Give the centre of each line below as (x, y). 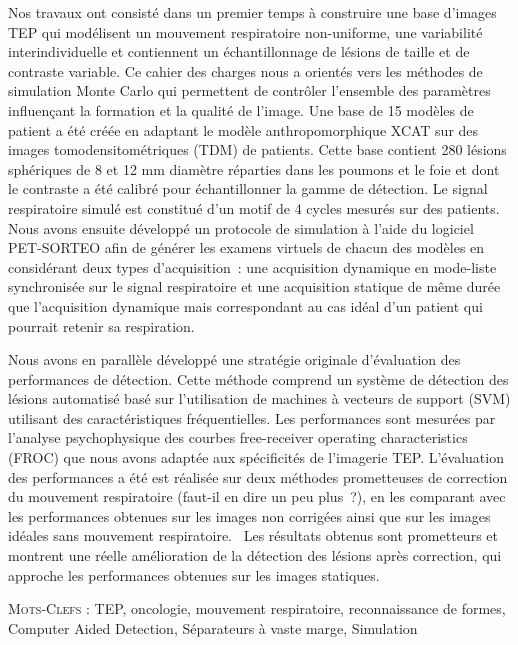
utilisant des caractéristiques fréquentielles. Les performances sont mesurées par (252, 417)
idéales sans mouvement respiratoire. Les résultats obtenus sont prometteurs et (253, 535)
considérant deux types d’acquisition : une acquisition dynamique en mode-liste (252, 266)
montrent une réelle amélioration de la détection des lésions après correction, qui (255, 555)
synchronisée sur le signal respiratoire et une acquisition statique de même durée (254, 286)
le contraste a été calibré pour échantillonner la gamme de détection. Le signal (248, 188)
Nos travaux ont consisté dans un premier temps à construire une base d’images (252, 12)
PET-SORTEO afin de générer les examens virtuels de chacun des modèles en (246, 247)
